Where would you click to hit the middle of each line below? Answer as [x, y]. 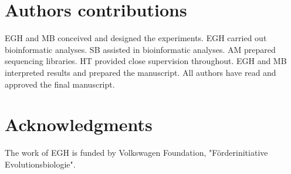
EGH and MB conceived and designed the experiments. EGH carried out [136, 38]
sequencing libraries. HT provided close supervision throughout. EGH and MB [146, 61]
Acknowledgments [79, 124]
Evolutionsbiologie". [40, 164]
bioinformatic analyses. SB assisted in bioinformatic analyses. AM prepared [140, 49]
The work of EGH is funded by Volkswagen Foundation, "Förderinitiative [136, 153]
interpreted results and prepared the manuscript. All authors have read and [141, 72]
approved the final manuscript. [60, 84]
